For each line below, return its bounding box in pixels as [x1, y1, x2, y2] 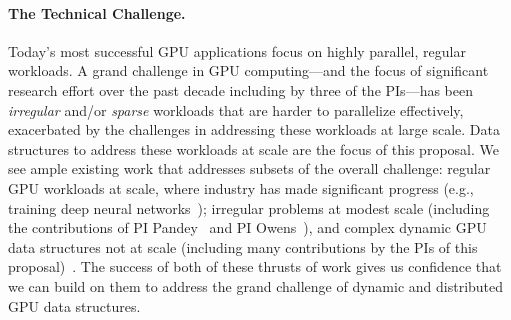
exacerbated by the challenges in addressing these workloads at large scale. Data [8, 119, 500, 140]
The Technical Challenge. [8, 2, 186, 23]
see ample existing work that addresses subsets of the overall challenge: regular [8, 158, 491, 179]
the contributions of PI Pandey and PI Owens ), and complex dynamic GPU [8, 217, 487, 238]
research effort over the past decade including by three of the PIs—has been [8, 79, 473, 100]
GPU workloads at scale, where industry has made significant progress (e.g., [8, 177, 474, 198]
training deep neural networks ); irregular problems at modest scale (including [8, 197, 490, 218]
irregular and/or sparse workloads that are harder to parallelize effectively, [8, 99, 464, 120]
